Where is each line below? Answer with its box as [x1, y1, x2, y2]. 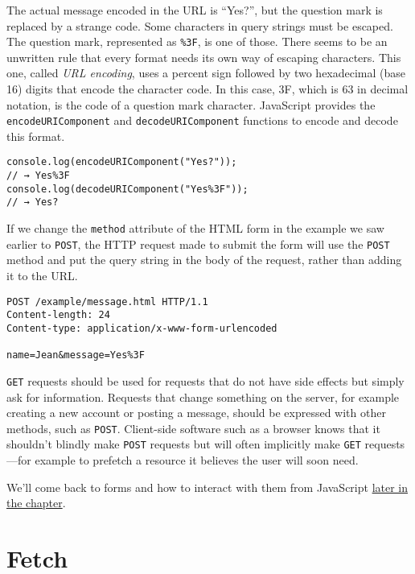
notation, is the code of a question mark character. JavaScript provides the [6, 96, 376, 113]
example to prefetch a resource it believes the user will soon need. [35, 452, 359, 469]
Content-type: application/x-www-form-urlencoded [6, 322, 277, 334]
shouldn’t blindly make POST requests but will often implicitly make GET [6, 436, 361, 452]
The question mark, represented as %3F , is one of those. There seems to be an [6, 33, 388, 50]
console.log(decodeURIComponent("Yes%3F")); [6, 183, 249, 195]
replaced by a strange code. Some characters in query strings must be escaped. [6, 17, 393, 34]
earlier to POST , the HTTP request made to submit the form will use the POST [6, 235, 390, 252]
